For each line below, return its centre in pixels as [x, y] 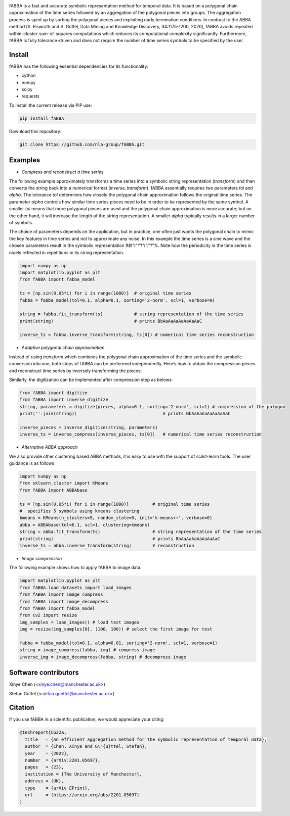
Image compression [42, 558]
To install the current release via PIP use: [51, 105]
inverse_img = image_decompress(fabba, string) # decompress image [103, 657]
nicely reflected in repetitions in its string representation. [67, 252]
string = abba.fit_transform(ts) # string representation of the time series [141, 532]
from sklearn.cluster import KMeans [64, 483]
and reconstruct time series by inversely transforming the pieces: [76, 371]
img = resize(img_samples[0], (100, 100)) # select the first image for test [116, 629]
